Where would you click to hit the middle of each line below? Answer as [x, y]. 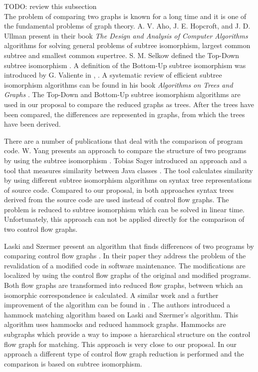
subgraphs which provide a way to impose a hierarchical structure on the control [127, 334]
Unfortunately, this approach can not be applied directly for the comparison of [124, 219]
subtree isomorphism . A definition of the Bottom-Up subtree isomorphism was [125, 65]
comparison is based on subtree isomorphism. [73, 363]
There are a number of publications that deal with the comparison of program [124, 140]
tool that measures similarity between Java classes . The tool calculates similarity [129, 170]
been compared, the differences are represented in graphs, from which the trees [125, 114]
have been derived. [32, 124]
